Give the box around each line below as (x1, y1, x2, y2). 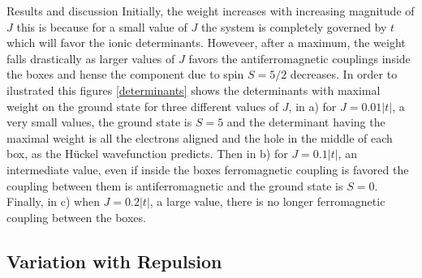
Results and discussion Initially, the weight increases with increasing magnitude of (6, 2, 415, 19)
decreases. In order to (290, 66, 398, 83)
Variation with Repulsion (6, 248, 222, 273)
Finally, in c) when (6, 193, 100, 210)
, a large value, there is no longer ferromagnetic (149, 193, 385, 210)
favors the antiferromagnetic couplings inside (188, 49, 411, 66)
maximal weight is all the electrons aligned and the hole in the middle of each (6, 129, 393, 146)
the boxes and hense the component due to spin (6, 66, 244, 83)
